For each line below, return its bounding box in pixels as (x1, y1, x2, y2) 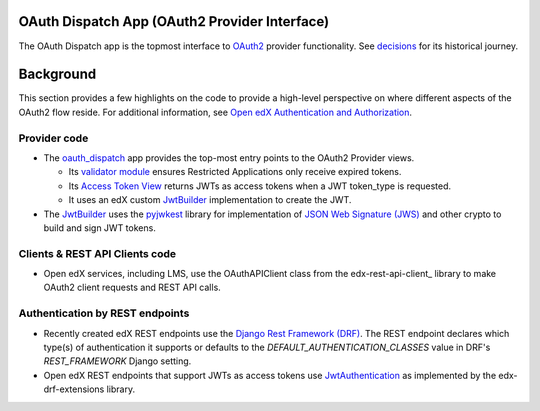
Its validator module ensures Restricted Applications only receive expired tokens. (68, 166, 402, 178)
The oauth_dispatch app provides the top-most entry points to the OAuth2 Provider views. (43, 151, 415, 164)
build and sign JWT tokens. (43, 221, 157, 234)
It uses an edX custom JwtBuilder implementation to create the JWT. (68, 194, 352, 206)
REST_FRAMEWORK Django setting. (43, 355, 192, 367)
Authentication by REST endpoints (18, 306, 190, 320)
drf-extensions (43, 383, 105, 395)
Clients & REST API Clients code (18, 246, 177, 260)
